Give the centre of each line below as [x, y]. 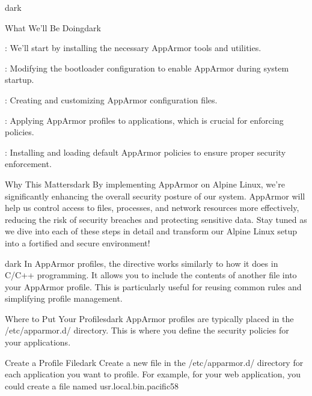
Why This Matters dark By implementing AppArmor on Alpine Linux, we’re [145, 184]
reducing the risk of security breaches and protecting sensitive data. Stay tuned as [156, 219]
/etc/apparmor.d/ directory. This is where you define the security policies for [147, 330]
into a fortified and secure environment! [78, 242]
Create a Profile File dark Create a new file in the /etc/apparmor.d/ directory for [154, 362]
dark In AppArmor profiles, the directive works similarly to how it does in [142, 263]
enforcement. [28, 164]
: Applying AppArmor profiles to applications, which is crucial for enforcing [144, 120]
